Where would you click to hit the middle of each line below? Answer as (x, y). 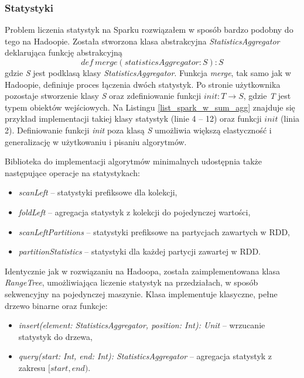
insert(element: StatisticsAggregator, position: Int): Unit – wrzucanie (142, 325)
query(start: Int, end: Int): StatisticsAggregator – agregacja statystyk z (145, 356)
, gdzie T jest (267, 96)
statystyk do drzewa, (55, 336)
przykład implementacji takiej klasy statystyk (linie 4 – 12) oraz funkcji (133, 118)
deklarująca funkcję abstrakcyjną (64, 52)
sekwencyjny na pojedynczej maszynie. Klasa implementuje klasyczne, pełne (141, 293)
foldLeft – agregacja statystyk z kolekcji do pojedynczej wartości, (134, 212)
